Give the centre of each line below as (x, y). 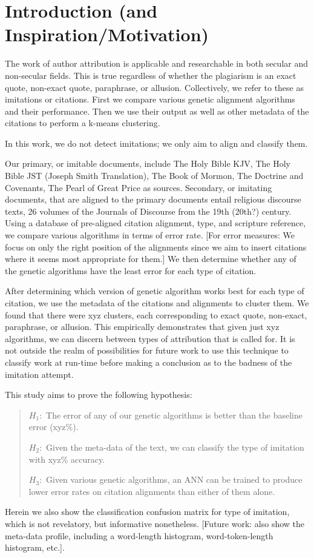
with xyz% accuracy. (67, 459)
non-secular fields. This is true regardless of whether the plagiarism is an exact (151, 75)
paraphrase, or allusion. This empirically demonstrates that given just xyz (142, 327)
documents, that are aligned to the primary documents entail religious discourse (153, 199)
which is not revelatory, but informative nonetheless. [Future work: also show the (155, 523)
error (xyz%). (54, 427)
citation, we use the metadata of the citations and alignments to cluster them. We (157, 303)
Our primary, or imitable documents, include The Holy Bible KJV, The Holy (148, 163)
